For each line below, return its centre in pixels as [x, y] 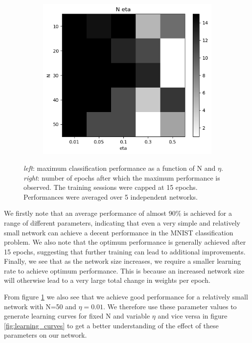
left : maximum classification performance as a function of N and [120, 168]
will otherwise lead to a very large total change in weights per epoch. [107, 280]
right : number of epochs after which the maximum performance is [122, 177]
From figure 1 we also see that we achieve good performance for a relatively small [126, 297]
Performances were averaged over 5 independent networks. [111, 196]
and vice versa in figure [193, 316]
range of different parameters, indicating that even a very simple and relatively [122, 222]
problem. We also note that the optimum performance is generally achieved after [125, 242]
